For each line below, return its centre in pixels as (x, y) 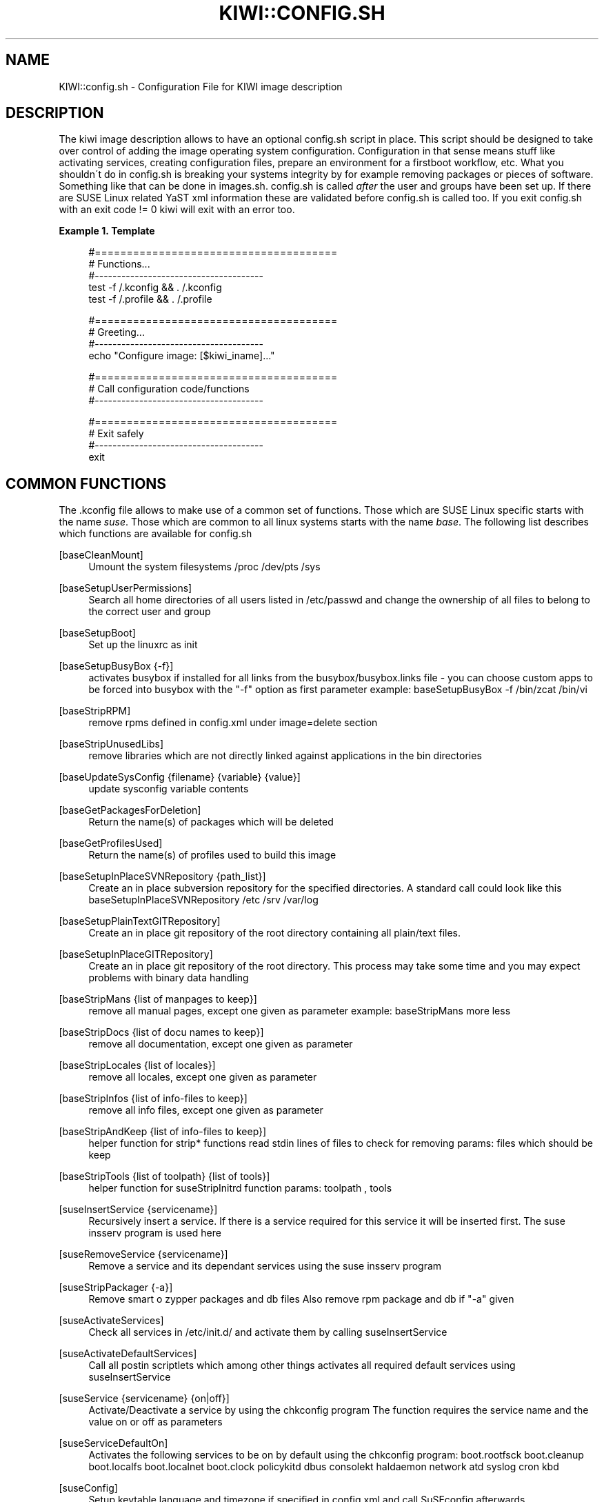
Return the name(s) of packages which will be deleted (211, 822)
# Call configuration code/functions (169, 389)
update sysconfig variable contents (169, 789)
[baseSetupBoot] (97, 633)
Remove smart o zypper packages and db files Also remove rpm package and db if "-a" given (301, 1299)
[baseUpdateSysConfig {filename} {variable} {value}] (180, 777)
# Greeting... (117, 332)
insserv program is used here (155, 1233)
